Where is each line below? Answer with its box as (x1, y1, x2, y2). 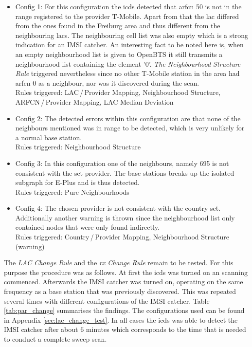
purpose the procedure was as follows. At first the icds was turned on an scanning (4, 267, 248, 277)
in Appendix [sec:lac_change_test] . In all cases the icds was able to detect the (4, 314, 238, 325)
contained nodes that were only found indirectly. (15, 222, 160, 232)
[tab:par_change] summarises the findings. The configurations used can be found (4, 305, 245, 315)
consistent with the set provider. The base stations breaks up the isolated (15, 167, 234, 178)
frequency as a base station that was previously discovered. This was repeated (4, 286, 236, 296)
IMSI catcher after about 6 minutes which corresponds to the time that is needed (4, 324, 246, 334)
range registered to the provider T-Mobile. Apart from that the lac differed (15, 11, 239, 21)
